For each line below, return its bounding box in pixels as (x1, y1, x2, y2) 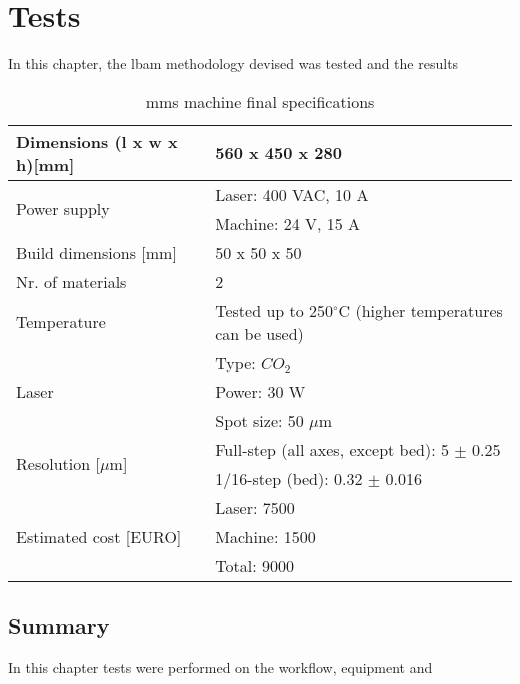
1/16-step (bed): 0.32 (215, 466, 363, 490)
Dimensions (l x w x (16, 129, 178, 153)
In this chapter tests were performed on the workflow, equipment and (8, 656, 433, 677)
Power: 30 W (215, 379, 306, 403)
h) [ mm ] (16, 152, 75, 176)
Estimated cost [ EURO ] (16, 524, 182, 548)
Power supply (16, 197, 110, 221)
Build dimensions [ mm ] (16, 240, 177, 264)
